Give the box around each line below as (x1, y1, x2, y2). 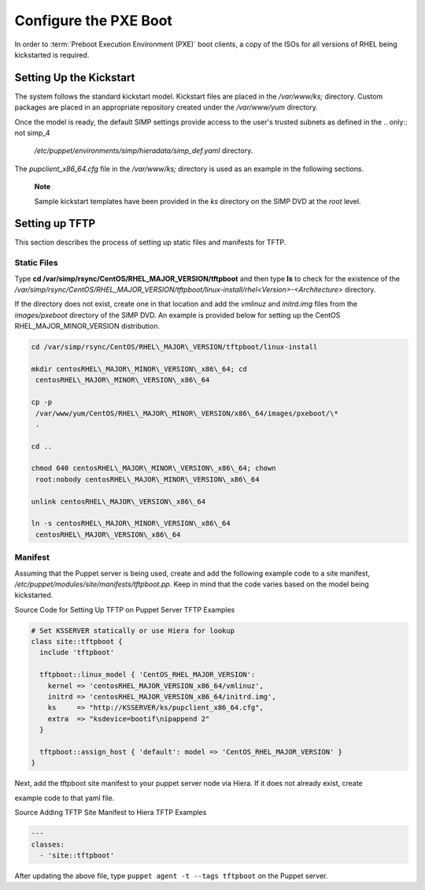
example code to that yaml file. (14, 793, 115, 802)
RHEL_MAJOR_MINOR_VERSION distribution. (14, 322, 161, 331)
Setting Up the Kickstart (14, 71, 135, 84)
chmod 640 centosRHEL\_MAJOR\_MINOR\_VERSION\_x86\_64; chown (31, 464, 276, 473)
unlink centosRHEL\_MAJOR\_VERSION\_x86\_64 (31, 497, 206, 506)
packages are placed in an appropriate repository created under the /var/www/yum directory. (14, 102, 319, 112)
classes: (31, 840, 65, 849)
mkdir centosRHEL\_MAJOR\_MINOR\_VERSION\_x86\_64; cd (31, 364, 247, 374)
